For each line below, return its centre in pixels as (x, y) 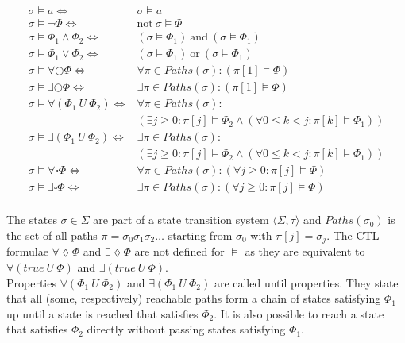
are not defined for (179, 251)
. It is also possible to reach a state (299, 313)
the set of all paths (52, 235)
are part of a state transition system (181, 220)
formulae (27, 251)
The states (32, 220)
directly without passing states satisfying (186, 329)
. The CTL (353, 235)
